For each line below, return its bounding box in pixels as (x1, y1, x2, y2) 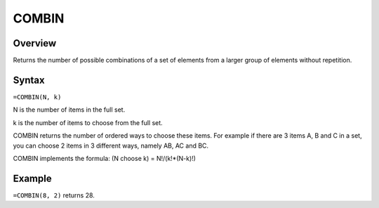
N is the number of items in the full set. (13, 105, 126, 114)
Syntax (13, 74, 45, 86)
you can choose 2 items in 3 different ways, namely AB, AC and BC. (13, 141, 209, 150)
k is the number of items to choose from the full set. (13, 118, 163, 126)
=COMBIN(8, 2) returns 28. (13, 190, 95, 200)
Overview (13, 37, 57, 49)
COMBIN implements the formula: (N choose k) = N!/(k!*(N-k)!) (13, 154, 197, 162)
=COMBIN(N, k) (13, 93, 62, 101)
